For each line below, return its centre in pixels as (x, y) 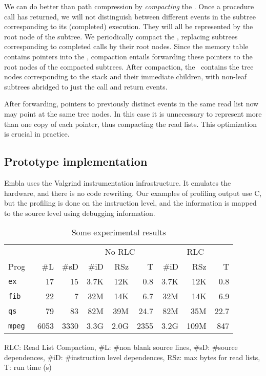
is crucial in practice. (37, 134)
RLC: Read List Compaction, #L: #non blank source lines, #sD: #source (121, 347)
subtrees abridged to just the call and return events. (86, 86)
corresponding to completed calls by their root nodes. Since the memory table (126, 46)
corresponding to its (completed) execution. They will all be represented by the (129, 26)
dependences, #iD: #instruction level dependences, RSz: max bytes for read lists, (132, 357)
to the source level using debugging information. (80, 213)
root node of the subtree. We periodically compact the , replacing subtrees (121, 36)
